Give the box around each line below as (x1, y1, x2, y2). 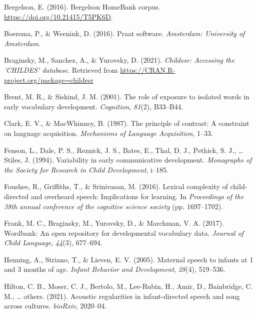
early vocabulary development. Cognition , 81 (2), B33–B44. (4, 101, 183, 111)
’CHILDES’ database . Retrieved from (4, 64, 118, 75)
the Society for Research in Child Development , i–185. (4, 164, 168, 175)
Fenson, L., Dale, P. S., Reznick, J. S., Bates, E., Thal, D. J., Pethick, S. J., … (4, 144, 243, 155)
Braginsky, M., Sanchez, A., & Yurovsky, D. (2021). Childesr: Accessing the (4, 55, 235, 65)
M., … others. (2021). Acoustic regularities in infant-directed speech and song (4, 290, 240, 301)
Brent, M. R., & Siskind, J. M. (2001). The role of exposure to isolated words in (4, 91, 249, 102)
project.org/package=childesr (4, 74, 93, 85)
